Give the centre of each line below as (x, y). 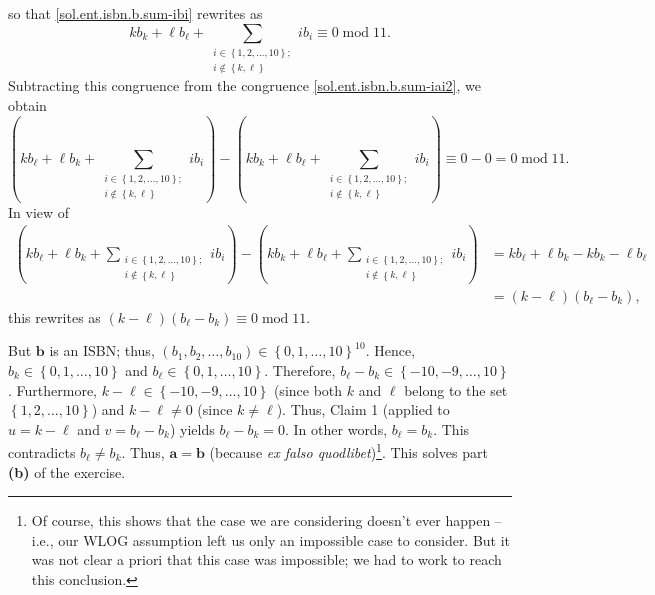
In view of (39, 211)
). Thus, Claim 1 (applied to (363, 409)
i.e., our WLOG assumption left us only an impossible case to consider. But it (271, 539)
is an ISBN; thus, (102, 350)
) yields (192, 428)
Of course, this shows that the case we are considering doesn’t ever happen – (266, 520)
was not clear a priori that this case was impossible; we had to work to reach (266, 559)
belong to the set (456, 389)
